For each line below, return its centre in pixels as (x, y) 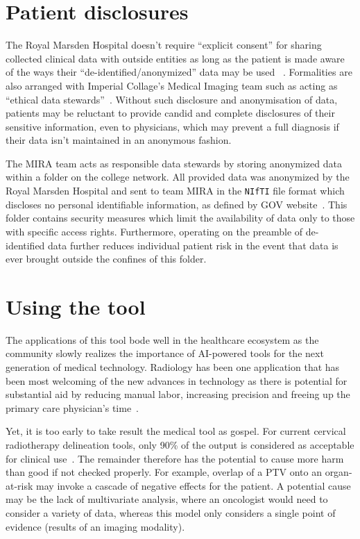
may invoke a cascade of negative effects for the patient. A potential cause (194, 485)
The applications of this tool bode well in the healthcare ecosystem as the (162, 339)
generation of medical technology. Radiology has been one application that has (173, 367)
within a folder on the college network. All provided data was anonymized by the (178, 177)
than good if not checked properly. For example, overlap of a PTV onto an (164, 472)
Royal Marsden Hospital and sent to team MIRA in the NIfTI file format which (175, 191)
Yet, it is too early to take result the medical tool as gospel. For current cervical (176, 431)
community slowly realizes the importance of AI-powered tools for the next (165, 353)
